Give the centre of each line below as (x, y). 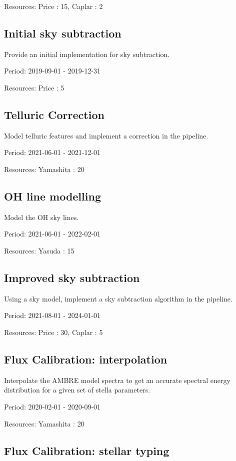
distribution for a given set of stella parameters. (77, 390)
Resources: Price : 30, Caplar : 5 (53, 332)
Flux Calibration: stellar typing (87, 450)
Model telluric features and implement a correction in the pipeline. (106, 135)
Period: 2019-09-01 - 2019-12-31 (52, 71)
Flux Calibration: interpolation (86, 359)
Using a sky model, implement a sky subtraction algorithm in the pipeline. (118, 298)
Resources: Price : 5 (34, 87)
